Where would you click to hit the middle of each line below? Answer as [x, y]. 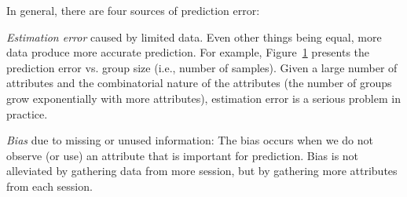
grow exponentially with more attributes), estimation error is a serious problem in [203, 98]
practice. [27, 113]
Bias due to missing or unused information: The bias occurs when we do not [190, 140]
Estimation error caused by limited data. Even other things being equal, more [194, 36]
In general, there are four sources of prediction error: [133, 10]
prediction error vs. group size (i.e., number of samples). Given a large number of [202, 67]
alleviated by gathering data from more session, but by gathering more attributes [202, 171]
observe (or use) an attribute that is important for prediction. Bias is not [183, 155]
